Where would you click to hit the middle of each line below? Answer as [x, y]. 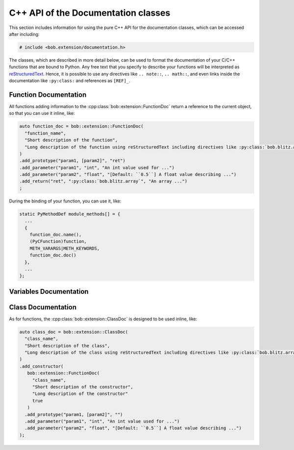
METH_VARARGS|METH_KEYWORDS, [65, 248]
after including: [24, 34]
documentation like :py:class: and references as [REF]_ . [70, 81]
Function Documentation [48, 95]
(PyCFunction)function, [58, 241]
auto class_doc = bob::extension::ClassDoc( [74, 332]
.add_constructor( [41, 366]
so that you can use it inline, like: [42, 113]
